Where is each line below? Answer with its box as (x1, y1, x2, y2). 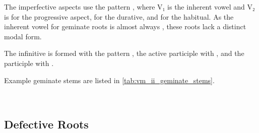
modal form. (4, 31, 42, 41)
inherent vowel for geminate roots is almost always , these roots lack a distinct (4, 21, 246, 32)
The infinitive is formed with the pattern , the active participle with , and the (4, 48, 244, 58)
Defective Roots (4, 116, 89, 132)
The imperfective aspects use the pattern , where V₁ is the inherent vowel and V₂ (4, 2, 255, 12)
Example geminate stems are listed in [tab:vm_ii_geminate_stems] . (4, 75, 215, 85)
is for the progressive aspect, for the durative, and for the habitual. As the (4, 11, 234, 22)
